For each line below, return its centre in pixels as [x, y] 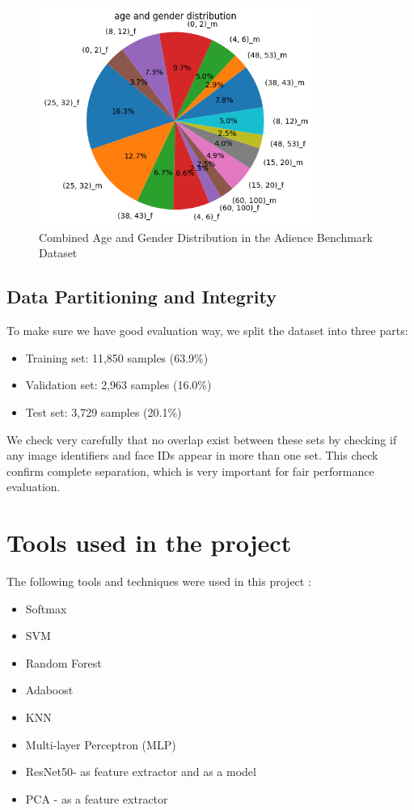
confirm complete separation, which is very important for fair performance [190, 471]
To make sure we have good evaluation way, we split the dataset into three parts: [207, 331]
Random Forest [63, 662]
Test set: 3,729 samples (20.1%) [103, 411]
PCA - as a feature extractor [97, 798]
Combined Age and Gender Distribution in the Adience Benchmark [206, 237]
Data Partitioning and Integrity [142, 297]
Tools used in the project [149, 543]
